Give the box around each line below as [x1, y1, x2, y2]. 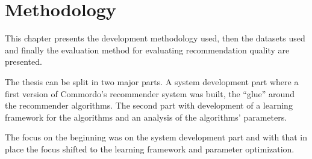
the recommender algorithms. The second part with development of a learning [5, 99, 293, 112]
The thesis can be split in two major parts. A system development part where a [5, 75, 299, 88]
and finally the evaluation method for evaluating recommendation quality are [5, 43, 290, 56]
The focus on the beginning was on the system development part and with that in [5, 131, 308, 143]
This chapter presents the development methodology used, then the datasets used [5, 32, 305, 44]
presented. [5, 55, 42, 68]
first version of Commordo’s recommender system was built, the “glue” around [5, 87, 295, 100]
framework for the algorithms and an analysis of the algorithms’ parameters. [5, 110, 287, 123]
